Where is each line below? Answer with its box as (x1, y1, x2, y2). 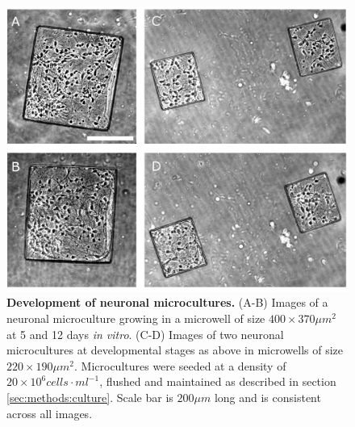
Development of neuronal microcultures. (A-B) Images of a (6, 294, 328, 311)
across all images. (6, 404, 93, 421)
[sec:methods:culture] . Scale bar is (6, 388, 173, 405)
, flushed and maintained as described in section (99, 373, 336, 390)
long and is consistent (214, 388, 321, 405)
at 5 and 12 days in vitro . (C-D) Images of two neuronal (6, 325, 284, 342)
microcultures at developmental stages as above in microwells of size (6, 341, 344, 358)
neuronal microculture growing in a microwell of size (6, 309, 265, 326)
